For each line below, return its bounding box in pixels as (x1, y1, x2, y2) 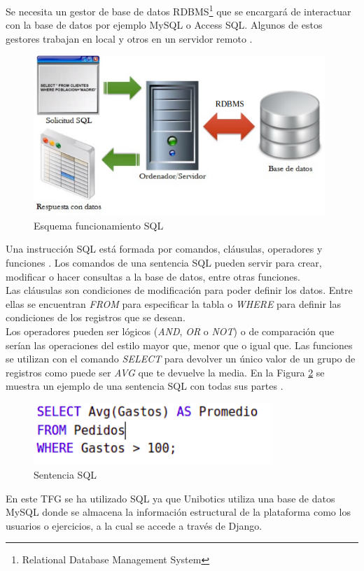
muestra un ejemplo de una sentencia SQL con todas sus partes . (6, 379, 283, 393)
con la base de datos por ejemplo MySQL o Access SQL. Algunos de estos (6, 17, 323, 32)
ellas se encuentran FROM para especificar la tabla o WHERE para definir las (6, 296, 342, 311)
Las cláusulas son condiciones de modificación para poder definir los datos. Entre (6, 283, 353, 297)
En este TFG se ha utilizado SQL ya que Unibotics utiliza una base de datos (6, 491, 335, 505)
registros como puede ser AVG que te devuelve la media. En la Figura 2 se (6, 365, 325, 379)
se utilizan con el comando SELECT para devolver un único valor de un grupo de (6, 351, 356, 366)
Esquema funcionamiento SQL (34, 218, 164, 232)
